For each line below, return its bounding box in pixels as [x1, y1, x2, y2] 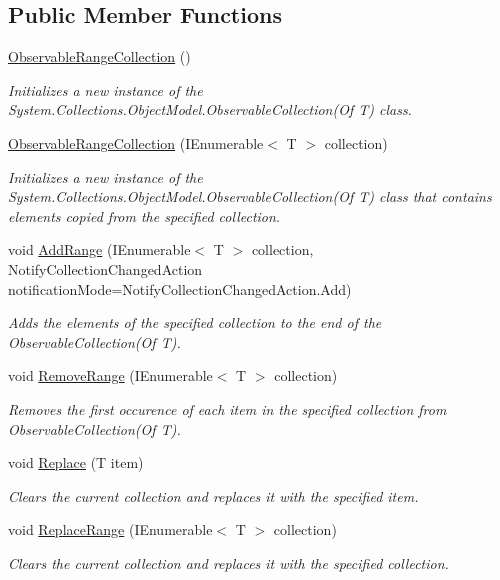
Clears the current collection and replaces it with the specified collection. [8, 552, 449, 573]
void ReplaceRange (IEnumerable [8, 519, 213, 540]
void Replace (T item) [8, 452, 144, 473]
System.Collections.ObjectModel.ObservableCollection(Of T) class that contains [8, 186, 492, 207]
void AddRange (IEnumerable [8, 239, 191, 260]
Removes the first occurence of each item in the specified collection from [8, 398, 447, 419]
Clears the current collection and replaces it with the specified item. [8, 485, 419, 506]
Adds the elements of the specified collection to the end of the [8, 312, 382, 333]
